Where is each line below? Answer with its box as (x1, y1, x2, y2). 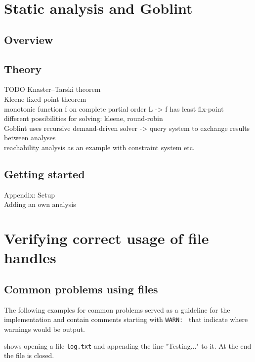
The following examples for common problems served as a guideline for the (4, 304, 230, 315)
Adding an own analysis (4, 199, 76, 209)
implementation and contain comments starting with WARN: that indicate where (4, 314, 248, 324)
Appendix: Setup (4, 189, 55, 200)
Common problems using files (4, 281, 158, 296)
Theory (4, 61, 42, 76)
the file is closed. (4, 350, 54, 361)
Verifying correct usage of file (4, 228, 209, 248)
